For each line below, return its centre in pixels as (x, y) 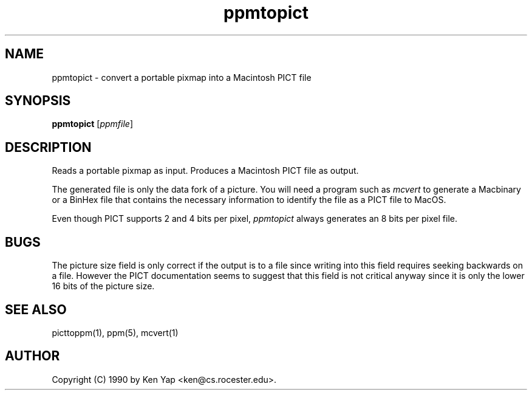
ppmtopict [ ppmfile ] (93, 124)
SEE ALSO (36, 309)
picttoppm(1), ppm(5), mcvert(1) (115, 332)
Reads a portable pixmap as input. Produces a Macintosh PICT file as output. (205, 171)
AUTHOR (32, 356)
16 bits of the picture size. (103, 286)
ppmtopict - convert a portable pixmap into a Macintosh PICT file (182, 77)
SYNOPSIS (38, 101)
